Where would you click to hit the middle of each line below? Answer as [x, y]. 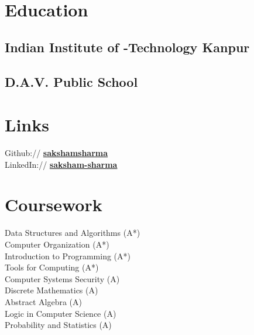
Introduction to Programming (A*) [68, 256]
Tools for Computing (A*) [52, 267]
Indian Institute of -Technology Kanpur [127, 47]
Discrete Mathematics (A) [52, 290]
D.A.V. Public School [71, 81]
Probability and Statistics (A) [58, 325]
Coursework [54, 204]
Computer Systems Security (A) [62, 278]
